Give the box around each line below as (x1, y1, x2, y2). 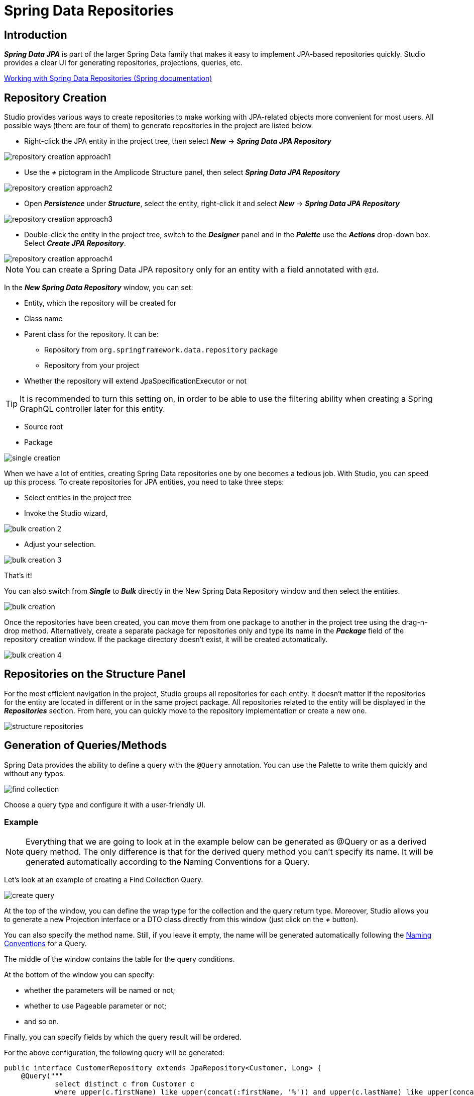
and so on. (24, 1017, 59, 1026)
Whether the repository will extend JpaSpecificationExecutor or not (24, 377, 247, 386)
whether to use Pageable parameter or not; (24, 1001, 167, 1011)
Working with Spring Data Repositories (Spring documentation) (4, 74, 212, 83)
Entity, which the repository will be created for (24, 299, 177, 308)
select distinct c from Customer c (55, 1080, 195, 1088)
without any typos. (4, 769, 65, 778)
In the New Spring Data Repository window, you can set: (4, 283, 193, 292)
